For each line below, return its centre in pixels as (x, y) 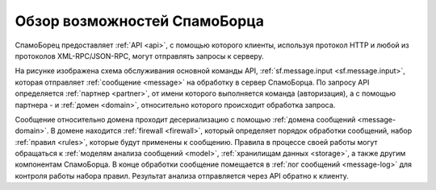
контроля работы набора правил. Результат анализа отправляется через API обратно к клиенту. (182, 176)
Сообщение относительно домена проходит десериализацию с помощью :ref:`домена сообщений (185, 119)
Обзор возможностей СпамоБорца (140, 21)
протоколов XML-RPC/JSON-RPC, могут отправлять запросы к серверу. (139, 56)
